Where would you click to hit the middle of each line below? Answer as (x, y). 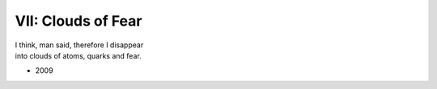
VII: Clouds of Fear (78, 21)
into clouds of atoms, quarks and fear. (78, 55)
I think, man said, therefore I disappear (79, 45)
